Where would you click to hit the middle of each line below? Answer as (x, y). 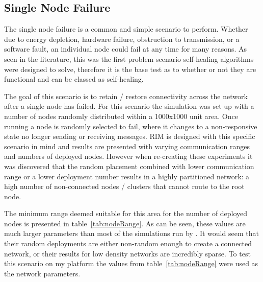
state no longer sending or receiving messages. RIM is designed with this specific (130, 136)
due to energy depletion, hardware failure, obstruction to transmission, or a (122, 39)
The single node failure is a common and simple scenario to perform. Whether (126, 29)
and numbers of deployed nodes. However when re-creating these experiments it (128, 156)
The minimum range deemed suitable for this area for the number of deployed (126, 213)
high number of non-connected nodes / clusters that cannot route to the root (124, 186)
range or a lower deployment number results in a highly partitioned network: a (127, 176)
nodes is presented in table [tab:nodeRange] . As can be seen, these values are (125, 223)
